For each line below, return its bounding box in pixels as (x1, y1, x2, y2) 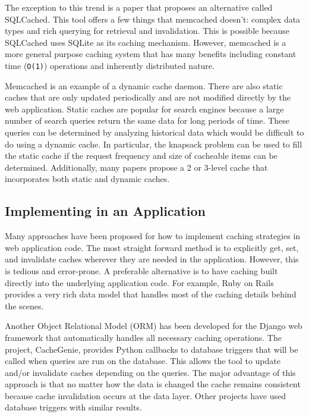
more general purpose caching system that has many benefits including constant (5, 48, 297, 60)
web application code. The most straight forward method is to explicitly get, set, (5, 241, 299, 253)
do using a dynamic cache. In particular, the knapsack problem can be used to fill (5, 137, 302, 150)
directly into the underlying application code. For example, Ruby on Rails (5, 276, 274, 289)
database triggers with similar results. (5, 401, 142, 413)
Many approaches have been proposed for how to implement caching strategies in (5, 230, 301, 242)
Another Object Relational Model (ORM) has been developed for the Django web (5, 319, 302, 332)
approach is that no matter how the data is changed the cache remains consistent (5, 378, 301, 390)
